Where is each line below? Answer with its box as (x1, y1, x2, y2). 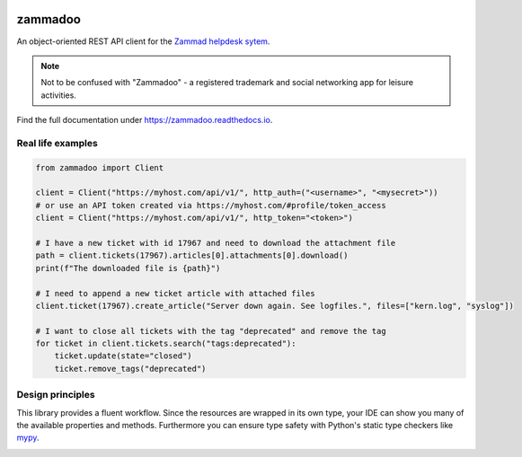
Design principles (16, 389, 95, 401)
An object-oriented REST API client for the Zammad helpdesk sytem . (16, 36, 270, 47)
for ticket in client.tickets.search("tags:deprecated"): (35, 338, 296, 349)
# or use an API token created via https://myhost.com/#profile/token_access (35, 200, 386, 210)
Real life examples (16, 136, 98, 149)
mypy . (16, 432, 40, 444)
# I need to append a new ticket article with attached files (35, 288, 315, 298)
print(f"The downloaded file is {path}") (35, 263, 221, 273)
